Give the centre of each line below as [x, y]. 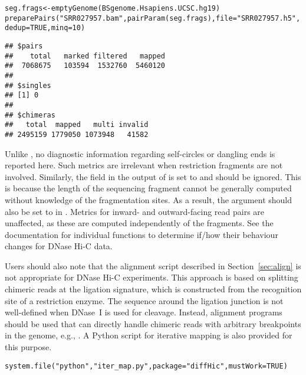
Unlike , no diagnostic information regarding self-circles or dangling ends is [140, 153]
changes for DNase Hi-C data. [59, 246]
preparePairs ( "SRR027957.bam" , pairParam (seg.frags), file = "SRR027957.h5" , [153, 18]
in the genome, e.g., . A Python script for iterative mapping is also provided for [149, 335]
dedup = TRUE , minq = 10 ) [45, 28]
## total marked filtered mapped [85, 56]
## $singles [28, 85]
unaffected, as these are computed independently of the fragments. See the [139, 223]
